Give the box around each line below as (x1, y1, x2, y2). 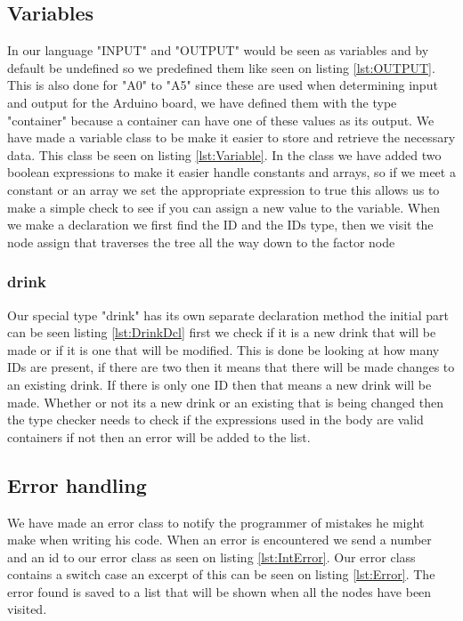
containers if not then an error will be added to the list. (7, 427, 311, 446)
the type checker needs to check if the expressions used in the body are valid (7, 410, 424, 429)
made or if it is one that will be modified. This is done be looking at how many (7, 340, 440, 359)
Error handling (7, 471, 147, 498)
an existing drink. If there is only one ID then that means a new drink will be (7, 375, 432, 393)
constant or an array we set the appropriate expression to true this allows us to (7, 180, 440, 198)
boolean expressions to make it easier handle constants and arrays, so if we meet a (7, 163, 456, 181)
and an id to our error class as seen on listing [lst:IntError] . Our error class (7, 547, 416, 566)
